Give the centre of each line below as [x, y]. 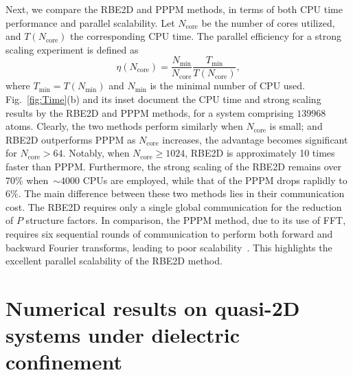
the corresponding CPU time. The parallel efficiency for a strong [206, 36]
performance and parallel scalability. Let [90, 22]
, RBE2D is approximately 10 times [260, 153]
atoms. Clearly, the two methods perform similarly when [124, 126]
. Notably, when [96, 153]
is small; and [296, 126]
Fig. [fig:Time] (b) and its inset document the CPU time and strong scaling [163, 99]
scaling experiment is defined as [72, 49]
